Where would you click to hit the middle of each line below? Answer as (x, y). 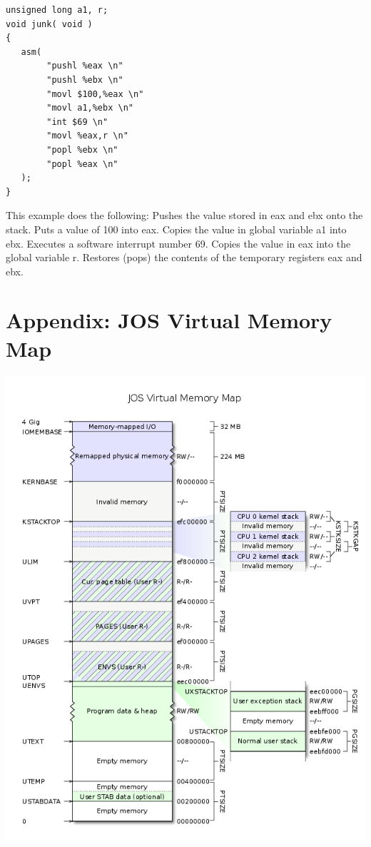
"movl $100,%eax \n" (95, 94)
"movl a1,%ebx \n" (90, 108)
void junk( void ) (49, 24)
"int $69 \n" (77, 122)
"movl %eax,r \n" (87, 136)
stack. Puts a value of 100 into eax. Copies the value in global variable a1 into (176, 229)
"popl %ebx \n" (82, 149)
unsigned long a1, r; (57, 10)
